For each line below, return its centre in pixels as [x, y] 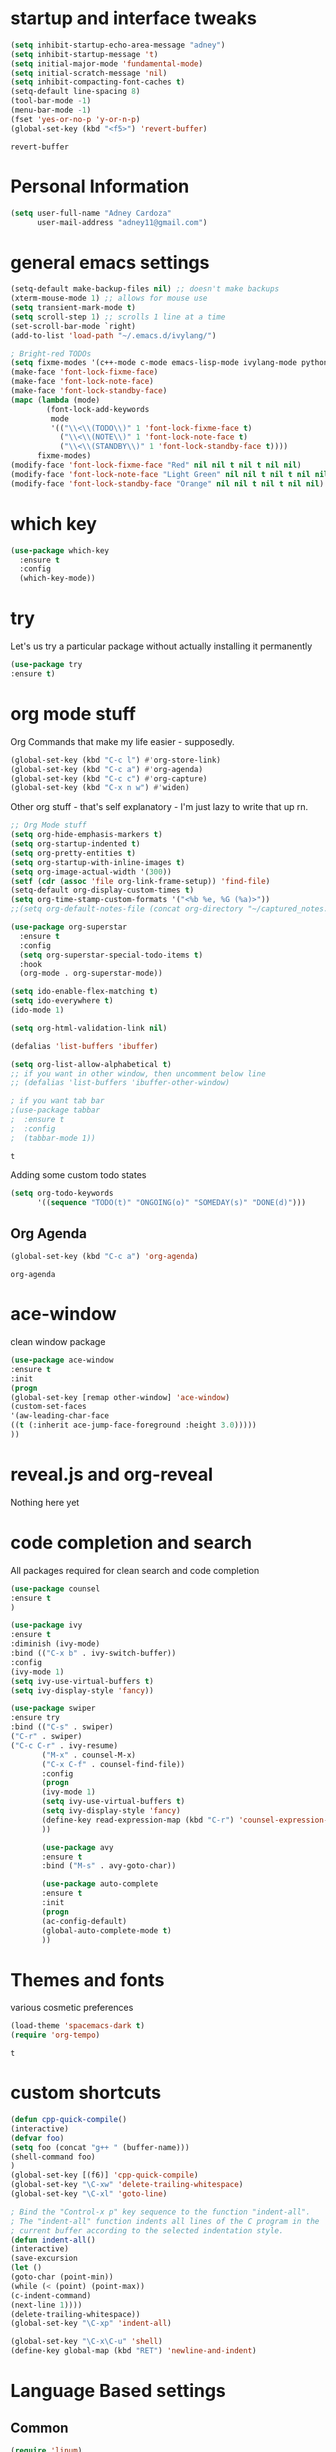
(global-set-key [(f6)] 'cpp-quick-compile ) [104, 2175]
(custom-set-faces [48, 1407]
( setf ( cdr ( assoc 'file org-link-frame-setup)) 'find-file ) [140, 881]
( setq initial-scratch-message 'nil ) [89, 73]
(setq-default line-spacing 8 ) [75, 92]
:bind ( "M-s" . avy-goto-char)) [109, 1866]
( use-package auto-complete [100, 1884]
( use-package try [46, 665]
